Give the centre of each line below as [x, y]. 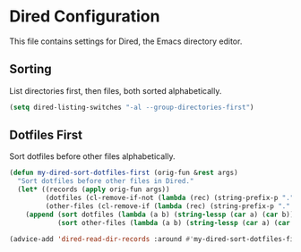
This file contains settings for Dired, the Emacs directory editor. [126, 41]
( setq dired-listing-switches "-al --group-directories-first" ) [132, 107]
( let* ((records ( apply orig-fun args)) [94, 189]
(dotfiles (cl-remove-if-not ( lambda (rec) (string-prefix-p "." [170, 198]
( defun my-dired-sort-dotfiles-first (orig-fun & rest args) [124, 173]
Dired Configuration [85, 17]
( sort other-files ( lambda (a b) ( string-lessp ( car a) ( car [174, 223]
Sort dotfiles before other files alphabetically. [92, 156]
